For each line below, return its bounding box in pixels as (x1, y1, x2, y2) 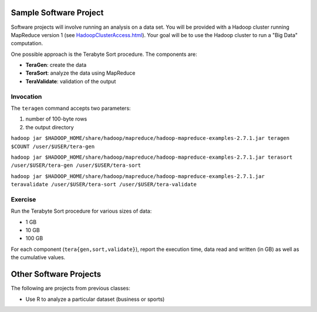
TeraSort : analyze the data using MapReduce (25, 69, 136, 76)
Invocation (11, 92, 42, 100)
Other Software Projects (11, 269, 102, 279)
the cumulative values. (11, 254, 66, 261)
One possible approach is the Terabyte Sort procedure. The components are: (11, 51, 197, 58)
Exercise (11, 195, 36, 203)
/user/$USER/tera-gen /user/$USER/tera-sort (11, 162, 141, 169)
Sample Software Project (11, 8, 104, 18)
